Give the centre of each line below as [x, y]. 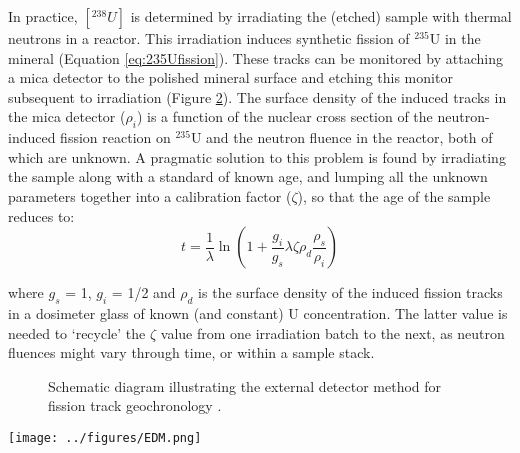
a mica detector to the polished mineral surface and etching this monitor [230, 77]
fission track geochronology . [135, 405]
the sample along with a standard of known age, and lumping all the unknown [248, 176]
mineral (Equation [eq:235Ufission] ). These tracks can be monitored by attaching [255, 57]
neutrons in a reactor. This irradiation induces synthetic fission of [209, 38]
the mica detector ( [67, 116]
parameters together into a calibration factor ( [150, 195]
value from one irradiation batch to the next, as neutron [332, 332]
